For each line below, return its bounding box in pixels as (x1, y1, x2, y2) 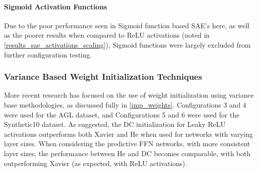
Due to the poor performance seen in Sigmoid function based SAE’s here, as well (4, 20, 250, 30)
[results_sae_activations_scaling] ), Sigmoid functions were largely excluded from (4, 39, 251, 50)
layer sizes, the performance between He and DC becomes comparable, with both (4, 148, 251, 158)
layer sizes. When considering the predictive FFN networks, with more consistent (4, 138, 251, 149)
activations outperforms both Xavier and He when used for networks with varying (4, 128, 253, 139)
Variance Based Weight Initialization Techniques (4, 70, 202, 83)
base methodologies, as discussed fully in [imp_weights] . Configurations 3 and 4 (4, 99, 247, 110)
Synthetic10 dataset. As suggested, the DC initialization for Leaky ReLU (4, 119, 226, 129)
